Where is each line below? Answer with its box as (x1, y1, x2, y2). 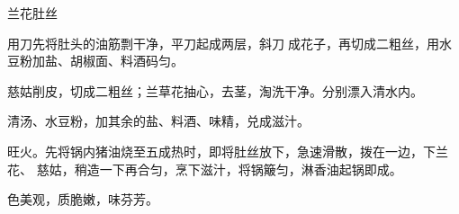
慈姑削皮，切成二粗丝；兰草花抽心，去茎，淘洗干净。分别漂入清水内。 (7, 81, 423, 100)
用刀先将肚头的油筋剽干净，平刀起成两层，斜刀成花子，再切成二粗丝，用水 (7, 33, 452, 52)
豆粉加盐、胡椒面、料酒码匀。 (7, 51, 184, 70)
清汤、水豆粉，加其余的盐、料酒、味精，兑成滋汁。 (7, 111, 310, 130)
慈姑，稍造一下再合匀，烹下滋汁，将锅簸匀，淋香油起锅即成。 (36, 159, 402, 178)
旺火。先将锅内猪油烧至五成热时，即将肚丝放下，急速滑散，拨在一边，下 (7, 141, 436, 160)
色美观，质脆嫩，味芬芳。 (7, 190, 158, 209)
